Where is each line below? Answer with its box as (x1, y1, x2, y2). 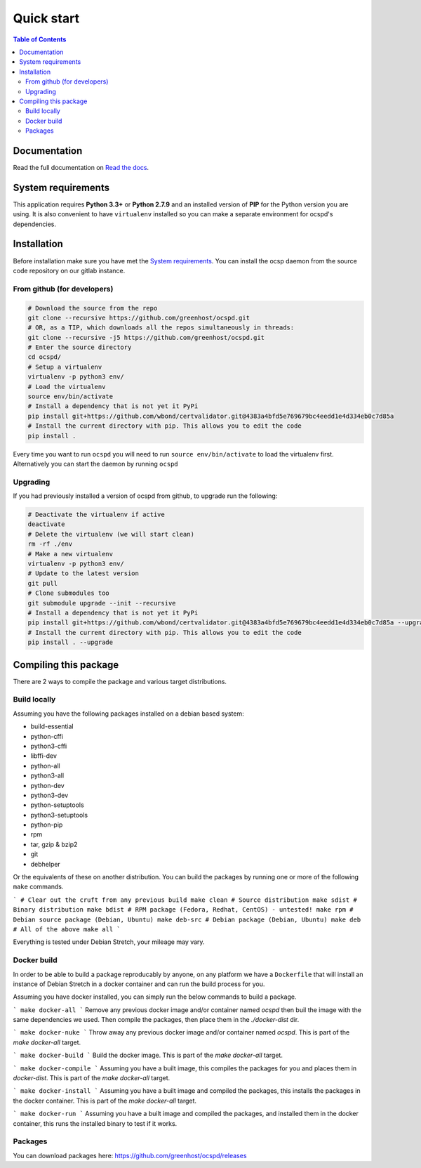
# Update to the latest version (27, 570, 140, 577)
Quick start (13, 11, 80, 26)
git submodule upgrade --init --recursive (27, 599, 176, 607)
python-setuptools (30, 801, 84, 809)
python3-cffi (30, 742, 67, 750)
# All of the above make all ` (13, 926, 121, 933)
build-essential (30, 722, 74, 730)
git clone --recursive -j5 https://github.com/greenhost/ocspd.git (27, 334, 265, 341)
